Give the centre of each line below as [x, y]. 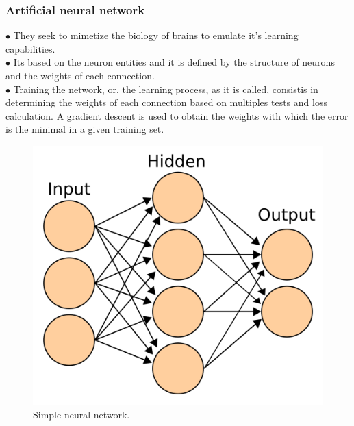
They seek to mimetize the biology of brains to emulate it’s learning [156, 35]
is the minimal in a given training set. [85, 129]
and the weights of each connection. [80, 75]
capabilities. [30, 48]
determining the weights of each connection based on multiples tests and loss [166, 102]
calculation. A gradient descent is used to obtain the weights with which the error [177, 115]
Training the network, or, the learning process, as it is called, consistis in [166, 89]
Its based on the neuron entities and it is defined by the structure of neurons [174, 62]
